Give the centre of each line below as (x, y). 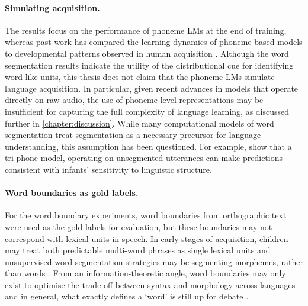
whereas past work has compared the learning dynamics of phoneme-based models (154, 42)
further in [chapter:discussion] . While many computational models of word (139, 123)
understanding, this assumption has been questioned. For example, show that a (148, 146)
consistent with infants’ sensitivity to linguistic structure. (108, 169)
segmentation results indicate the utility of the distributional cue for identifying (149, 65)
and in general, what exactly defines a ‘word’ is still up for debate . (127, 296)
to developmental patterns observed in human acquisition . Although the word (147, 53)
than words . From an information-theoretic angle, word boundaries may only (145, 273)
